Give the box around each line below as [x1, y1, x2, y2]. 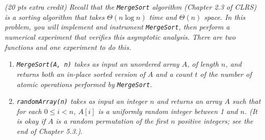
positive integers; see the [177, 116, 253, 126]
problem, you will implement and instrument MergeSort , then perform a [5, 21, 230, 32]
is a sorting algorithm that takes [5, 11, 105, 22]
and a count [155, 68, 193, 79]
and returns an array [156, 96, 222, 106]
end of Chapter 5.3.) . [16, 126, 83, 136]
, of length [187, 59, 219, 69]
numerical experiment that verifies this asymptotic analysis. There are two [5, 32, 236, 42]
